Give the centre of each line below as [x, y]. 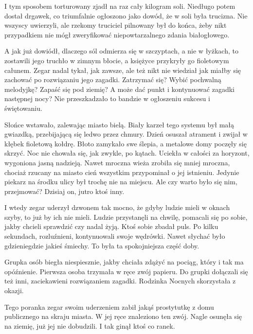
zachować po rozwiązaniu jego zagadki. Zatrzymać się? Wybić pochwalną [113, 79]
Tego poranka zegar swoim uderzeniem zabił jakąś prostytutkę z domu [109, 307]
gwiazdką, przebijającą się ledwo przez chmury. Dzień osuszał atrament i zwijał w [126, 134]
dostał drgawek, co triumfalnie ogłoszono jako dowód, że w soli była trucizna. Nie [126, 15]
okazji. [14, 290]
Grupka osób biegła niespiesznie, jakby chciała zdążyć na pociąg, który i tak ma [124, 262]
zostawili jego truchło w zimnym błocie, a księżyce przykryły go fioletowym [117, 60]
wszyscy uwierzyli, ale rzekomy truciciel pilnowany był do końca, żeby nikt [116, 25]
